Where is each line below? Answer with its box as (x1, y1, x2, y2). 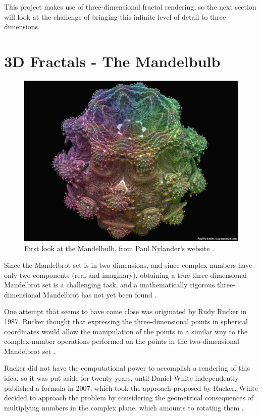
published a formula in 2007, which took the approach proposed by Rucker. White (4, 382, 258, 393)
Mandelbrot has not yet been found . (43, 289, 157, 300)
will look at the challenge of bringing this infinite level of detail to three (4, 11, 226, 22)
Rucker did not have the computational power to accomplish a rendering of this (4, 363, 250, 373)
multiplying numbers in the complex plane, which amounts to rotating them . (4, 402, 244, 412)
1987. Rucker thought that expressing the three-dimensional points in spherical (4, 316, 248, 327)
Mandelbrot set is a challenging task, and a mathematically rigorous (4, 279, 215, 290)
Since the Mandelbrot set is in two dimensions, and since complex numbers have (4, 260, 252, 270)
